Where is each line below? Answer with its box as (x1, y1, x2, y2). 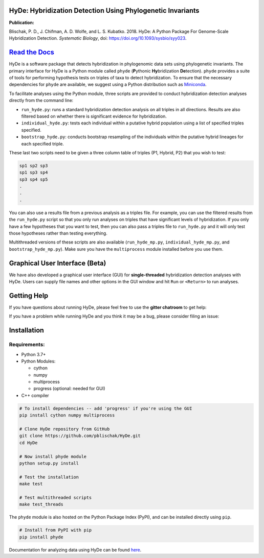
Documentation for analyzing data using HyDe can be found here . (9, 547, 142, 553)
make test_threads (19, 502, 64, 507)
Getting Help (9, 291, 48, 300)
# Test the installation (19, 474, 79, 480)
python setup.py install (19, 461, 79, 466)
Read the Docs (9, 48, 55, 56)
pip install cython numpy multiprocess (19, 412, 115, 418)
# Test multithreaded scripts (19, 495, 92, 500)
